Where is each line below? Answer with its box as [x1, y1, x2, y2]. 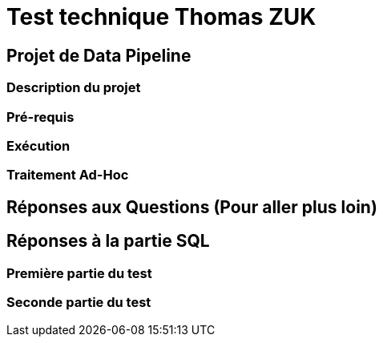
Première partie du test [6, 264, 152, 281]
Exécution [6, 137, 71, 154]
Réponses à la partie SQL [6, 231, 210, 252]
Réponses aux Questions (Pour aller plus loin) [6, 196, 377, 217]
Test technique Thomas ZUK [6, 3, 316, 30]
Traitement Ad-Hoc [6, 167, 129, 184]
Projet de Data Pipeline [6, 45, 191, 66]
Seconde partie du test [6, 293, 151, 310]
